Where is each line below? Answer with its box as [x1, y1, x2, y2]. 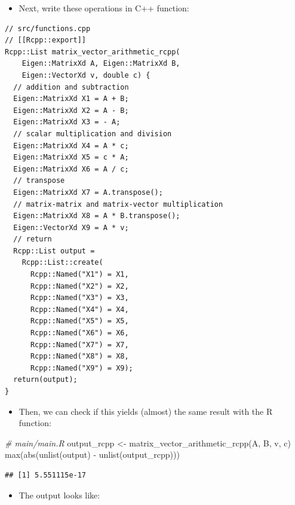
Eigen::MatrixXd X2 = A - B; [13, 106, 129, 115]
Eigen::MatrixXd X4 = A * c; [13, 141, 129, 150]
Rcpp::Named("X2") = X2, [30, 281, 129, 290]
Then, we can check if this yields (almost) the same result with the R [19, 405, 273, 417]
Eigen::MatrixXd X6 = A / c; [13, 164, 129, 173]
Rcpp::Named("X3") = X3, [30, 293, 129, 302]
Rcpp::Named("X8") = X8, [30, 352, 129, 361]
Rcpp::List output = [13, 246, 95, 255]
